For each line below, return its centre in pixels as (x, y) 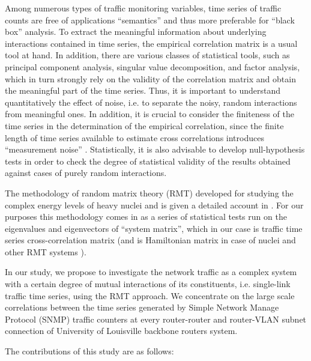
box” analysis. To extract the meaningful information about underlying (136, 32)
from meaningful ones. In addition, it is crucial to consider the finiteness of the (149, 114)
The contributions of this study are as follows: (89, 351)
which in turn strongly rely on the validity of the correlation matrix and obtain (150, 78)
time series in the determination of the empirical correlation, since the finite (144, 125)
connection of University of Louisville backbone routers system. (121, 331)
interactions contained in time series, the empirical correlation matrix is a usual (151, 43)
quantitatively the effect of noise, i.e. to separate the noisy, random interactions (151, 102)
